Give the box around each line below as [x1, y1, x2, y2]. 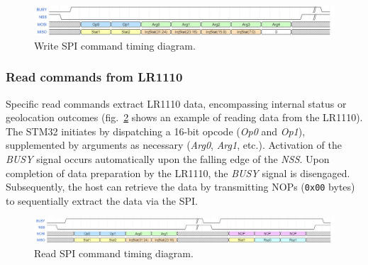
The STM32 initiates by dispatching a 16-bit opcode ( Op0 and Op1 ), [6, 123, 306, 138]
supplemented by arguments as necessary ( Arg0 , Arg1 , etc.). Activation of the [6, 137, 342, 152]
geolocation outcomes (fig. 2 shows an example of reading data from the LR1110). [6, 110, 363, 125]
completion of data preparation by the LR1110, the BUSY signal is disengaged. [6, 165, 350, 180]
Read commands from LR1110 [6, 68, 183, 86]
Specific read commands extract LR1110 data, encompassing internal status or [6, 96, 347, 111]
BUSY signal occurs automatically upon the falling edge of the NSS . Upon [6, 152, 330, 167]
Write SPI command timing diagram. [34, 38, 196, 52]
